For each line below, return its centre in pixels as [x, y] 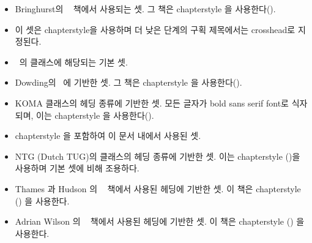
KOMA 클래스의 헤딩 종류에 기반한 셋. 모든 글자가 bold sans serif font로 [152, 103]
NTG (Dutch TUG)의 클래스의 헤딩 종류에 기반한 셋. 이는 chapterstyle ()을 [158, 156]
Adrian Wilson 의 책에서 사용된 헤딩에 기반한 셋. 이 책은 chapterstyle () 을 [160, 221]
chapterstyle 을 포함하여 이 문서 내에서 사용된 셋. [108, 136]
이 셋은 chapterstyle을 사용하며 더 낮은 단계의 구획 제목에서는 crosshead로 [155, 29]
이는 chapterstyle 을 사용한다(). [95, 115]
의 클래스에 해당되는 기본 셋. [73, 62]
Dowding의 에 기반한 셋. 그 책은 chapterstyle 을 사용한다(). [128, 82]
